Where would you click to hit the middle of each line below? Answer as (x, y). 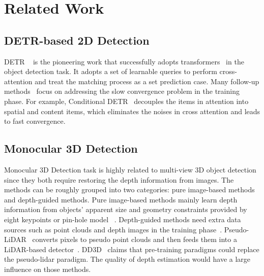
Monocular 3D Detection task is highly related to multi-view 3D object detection (130, 169)
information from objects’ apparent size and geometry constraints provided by (126, 209)
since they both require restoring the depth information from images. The (119, 179)
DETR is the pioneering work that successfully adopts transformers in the (124, 61)
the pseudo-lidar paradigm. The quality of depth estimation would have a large (127, 259)
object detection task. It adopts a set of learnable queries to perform (111, 71)
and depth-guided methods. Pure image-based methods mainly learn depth (121, 199)
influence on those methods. (48, 269)
